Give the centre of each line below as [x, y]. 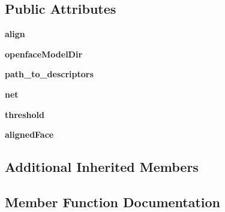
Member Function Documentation [113, 202]
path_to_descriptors [49, 74]
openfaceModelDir [44, 54]
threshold [25, 114]
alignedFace [29, 134]
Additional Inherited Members [102, 167]
